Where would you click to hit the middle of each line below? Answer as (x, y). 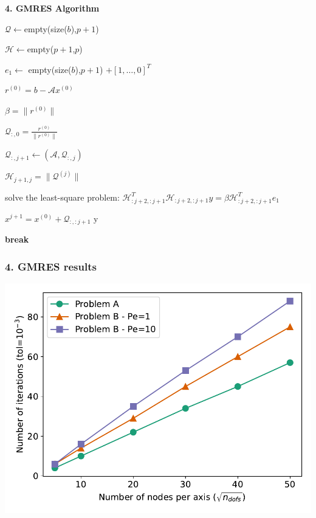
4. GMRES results (51, 266)
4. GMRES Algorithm (52, 8)
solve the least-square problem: (62, 197)
